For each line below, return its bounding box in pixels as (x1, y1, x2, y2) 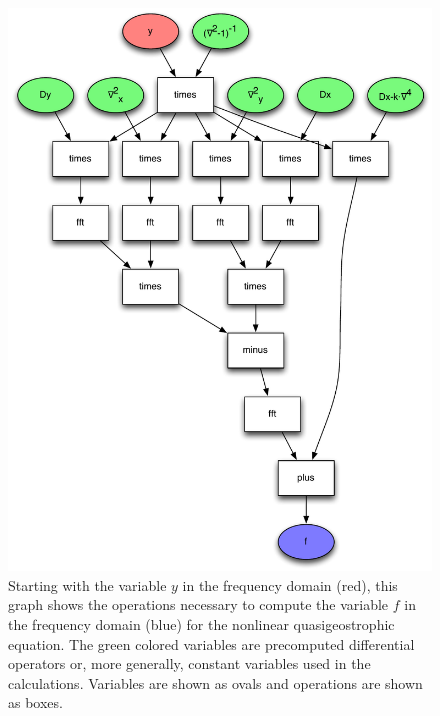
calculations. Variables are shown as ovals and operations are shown (8, 672, 423, 693)
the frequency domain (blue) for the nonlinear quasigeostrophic (8, 613, 395, 634)
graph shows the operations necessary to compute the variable (8, 594, 389, 615)
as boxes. (8, 692, 63, 713)
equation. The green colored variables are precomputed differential (8, 633, 415, 654)
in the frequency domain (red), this (182, 574, 398, 595)
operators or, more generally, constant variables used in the (8, 653, 371, 674)
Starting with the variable (8, 574, 167, 595)
